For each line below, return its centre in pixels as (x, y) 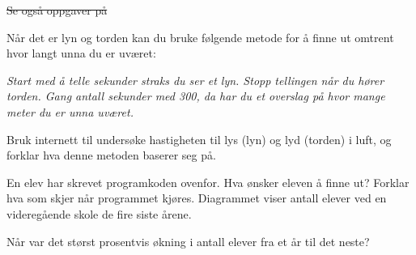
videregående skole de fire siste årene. (99, 213)
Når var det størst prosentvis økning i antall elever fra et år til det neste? (188, 241)
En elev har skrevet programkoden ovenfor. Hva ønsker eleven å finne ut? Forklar (208, 182)
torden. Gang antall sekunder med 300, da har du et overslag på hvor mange (196, 96)
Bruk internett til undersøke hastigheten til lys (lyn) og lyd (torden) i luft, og (199, 139)
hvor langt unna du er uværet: (81, 53)
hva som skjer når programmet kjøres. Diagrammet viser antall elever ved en (197, 198)
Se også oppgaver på (57, 10)
